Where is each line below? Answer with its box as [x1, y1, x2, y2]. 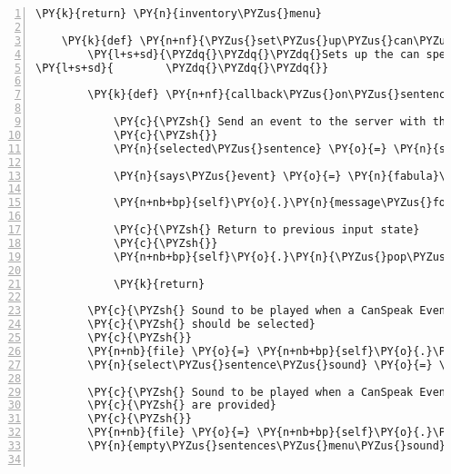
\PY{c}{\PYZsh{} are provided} [87, 399, 276, 412]
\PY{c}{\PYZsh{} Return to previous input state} [113, 223, 420, 236]
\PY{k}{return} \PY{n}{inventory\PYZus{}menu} [35, 7, 322, 20]
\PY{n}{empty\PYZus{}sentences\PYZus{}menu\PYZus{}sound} [87, 439, 446, 452]
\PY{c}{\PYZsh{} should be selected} [87, 318, 316, 331]
